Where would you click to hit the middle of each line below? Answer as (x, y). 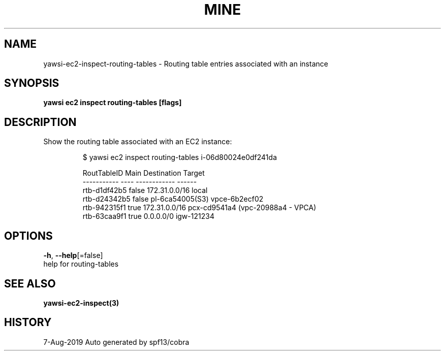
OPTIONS (28, 236)
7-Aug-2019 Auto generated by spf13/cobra (116, 342)
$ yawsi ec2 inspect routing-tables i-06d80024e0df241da (180, 157)
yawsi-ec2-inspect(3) (81, 303)
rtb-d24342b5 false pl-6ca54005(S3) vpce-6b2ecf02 (173, 199)
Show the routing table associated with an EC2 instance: (138, 142)
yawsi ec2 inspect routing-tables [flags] (113, 103)
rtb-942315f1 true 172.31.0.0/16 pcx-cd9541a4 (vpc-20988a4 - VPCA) (199, 208)
